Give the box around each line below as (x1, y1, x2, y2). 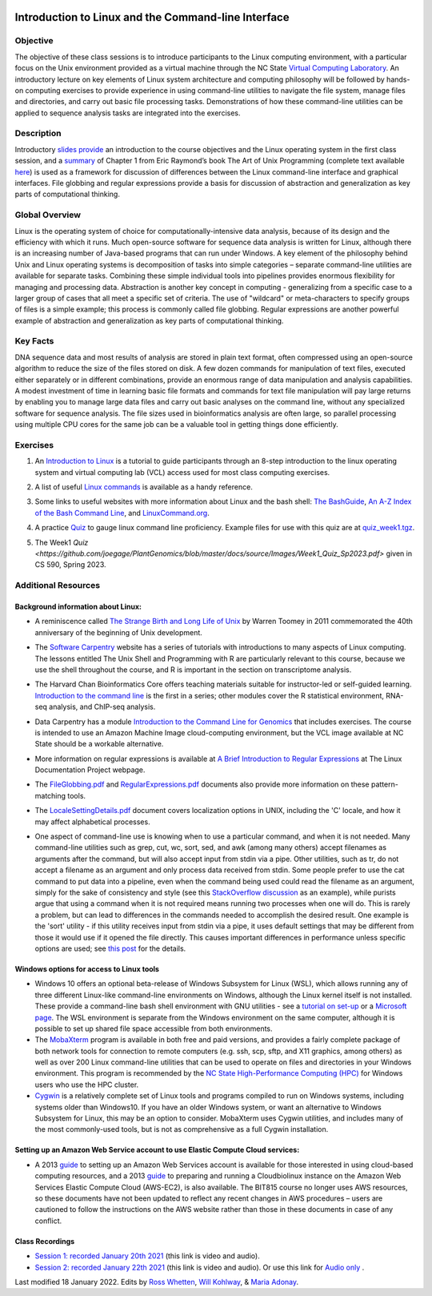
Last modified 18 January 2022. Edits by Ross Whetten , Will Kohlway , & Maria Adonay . (14, 1277, 299, 1286)
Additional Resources (14, 580, 100, 591)
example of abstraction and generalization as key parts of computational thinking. (14, 316, 284, 325)
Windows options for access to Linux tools (14, 964, 160, 973)
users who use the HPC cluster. (34, 1080, 139, 1089)
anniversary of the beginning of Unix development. (34, 627, 203, 637)
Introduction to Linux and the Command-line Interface (14, 10, 290, 24)
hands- (386, 74, 410, 84)
